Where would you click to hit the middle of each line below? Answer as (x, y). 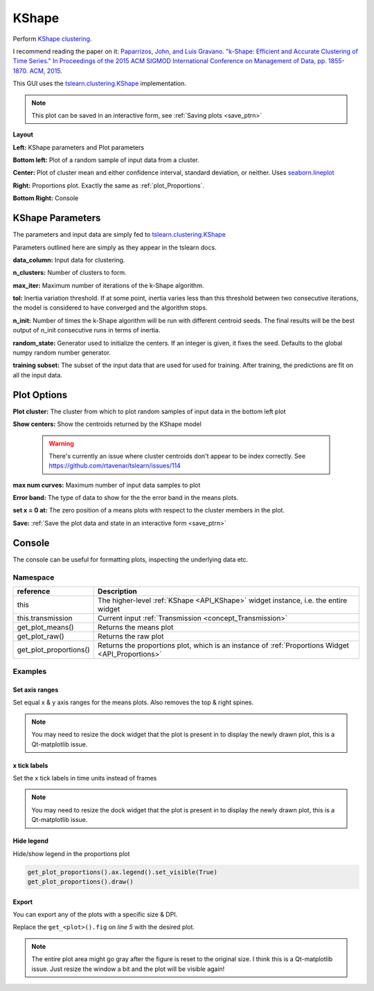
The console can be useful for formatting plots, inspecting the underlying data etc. (131, 559)
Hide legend (30, 841)
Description (117, 591)
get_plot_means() (45, 627)
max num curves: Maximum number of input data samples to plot (107, 485)
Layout (23, 134)
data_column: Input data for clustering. (69, 260)
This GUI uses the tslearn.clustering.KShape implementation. (99, 84)
